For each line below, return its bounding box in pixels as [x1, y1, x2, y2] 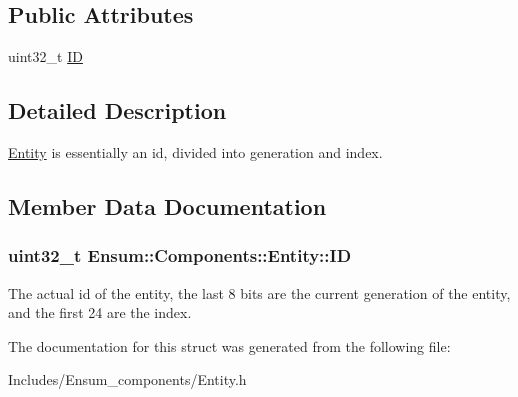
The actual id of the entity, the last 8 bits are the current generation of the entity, [8, 282, 511, 303]
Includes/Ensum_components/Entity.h [8, 369, 247, 390]
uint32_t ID [8, 46, 83, 67]
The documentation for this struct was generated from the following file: [8, 335, 451, 356]
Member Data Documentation [8, 190, 327, 221]
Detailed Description [8, 95, 227, 126]
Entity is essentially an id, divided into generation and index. [8, 142, 383, 162]
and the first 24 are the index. [8, 302, 192, 323]
